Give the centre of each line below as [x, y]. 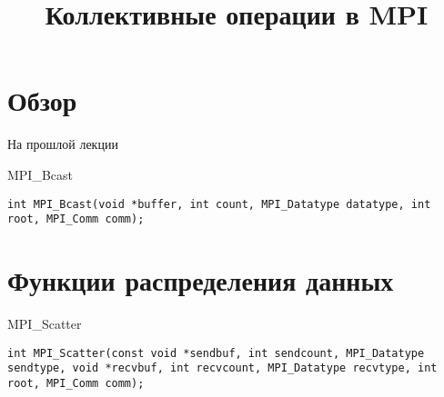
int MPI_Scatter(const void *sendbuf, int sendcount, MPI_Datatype [216, 353]
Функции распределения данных [201, 280]
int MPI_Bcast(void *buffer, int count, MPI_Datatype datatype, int [219, 204]
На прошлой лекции [63, 144]
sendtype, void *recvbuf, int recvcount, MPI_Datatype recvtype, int [222, 368]
